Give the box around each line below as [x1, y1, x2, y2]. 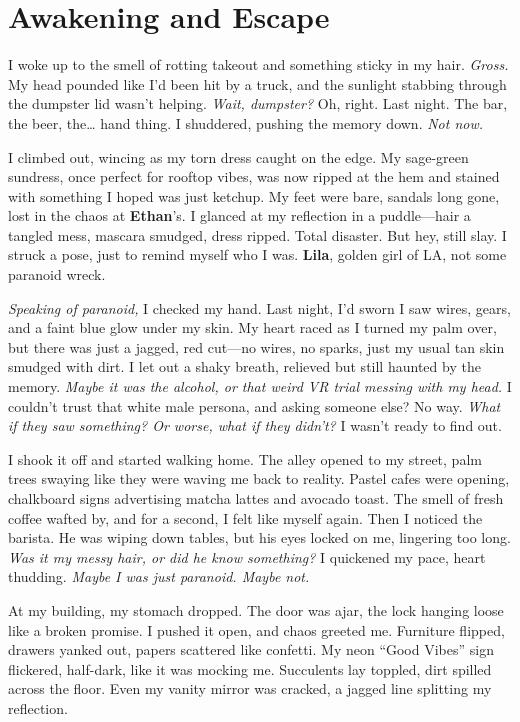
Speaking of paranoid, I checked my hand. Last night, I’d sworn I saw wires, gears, [8, 297, 511, 318]
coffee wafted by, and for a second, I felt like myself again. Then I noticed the [8, 507, 483, 528]
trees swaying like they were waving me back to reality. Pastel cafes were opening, [8, 468, 510, 489]
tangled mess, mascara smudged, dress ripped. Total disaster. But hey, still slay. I [8, 224, 507, 245]
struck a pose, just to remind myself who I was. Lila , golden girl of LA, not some [8, 244, 507, 265]
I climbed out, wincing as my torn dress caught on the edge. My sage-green [8, 146, 469, 167]
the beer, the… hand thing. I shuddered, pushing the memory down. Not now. [8, 112, 484, 133]
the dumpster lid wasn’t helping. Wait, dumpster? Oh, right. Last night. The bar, [8, 93, 508, 114]
